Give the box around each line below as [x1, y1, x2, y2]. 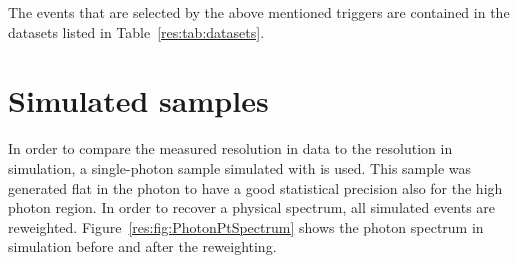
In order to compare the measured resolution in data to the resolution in [8, 138, 453, 159]
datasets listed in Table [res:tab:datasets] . [8, 21, 265, 42]
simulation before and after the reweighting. [8, 236, 277, 257]
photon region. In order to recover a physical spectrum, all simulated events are [8, 197, 496, 218]
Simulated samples [8, 80, 269, 121]
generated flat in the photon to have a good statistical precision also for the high [8, 177, 503, 198]
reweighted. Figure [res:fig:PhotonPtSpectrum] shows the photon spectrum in [8, 216, 484, 237]
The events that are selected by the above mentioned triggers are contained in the [8, 2, 510, 22]
